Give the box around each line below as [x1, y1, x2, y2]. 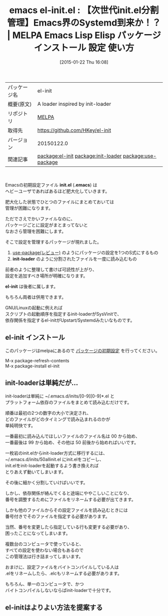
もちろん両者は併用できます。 [5, 294, 66, 300]
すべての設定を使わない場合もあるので [5, 547, 84, 553]
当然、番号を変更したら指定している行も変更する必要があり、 [5, 524, 132, 530]
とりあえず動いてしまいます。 [5, 469, 66, 475]
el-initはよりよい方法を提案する [5, 603, 103, 611]
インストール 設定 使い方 [33, 42, 134, 54]
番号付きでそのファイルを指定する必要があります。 [5, 513, 110, 519]
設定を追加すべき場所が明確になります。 [5, 273, 88, 279]
